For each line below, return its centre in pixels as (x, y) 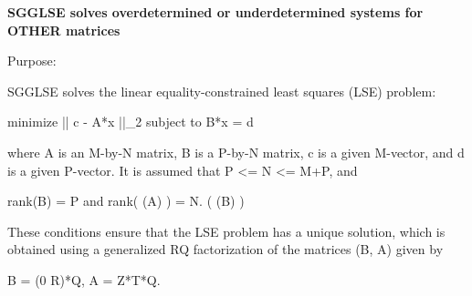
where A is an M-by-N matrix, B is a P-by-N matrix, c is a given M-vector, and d (236, 152)
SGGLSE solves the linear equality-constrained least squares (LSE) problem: (222, 91)
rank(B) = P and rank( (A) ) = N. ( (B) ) (126, 201)
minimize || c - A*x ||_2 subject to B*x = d (131, 122)
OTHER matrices (64, 30)
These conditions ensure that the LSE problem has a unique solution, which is (226, 231)
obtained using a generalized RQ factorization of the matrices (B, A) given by (226, 249)
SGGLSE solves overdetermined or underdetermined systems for (215, 12)
